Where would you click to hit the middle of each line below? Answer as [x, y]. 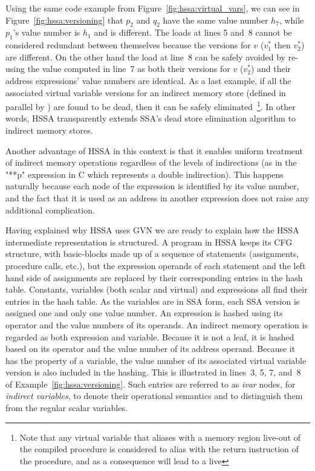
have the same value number [216, 20]
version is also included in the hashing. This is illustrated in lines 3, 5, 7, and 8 [153, 372]
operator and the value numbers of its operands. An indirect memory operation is [157, 324]
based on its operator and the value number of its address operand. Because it [151, 349]
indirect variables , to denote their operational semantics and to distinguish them [154, 396]
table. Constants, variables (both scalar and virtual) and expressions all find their [157, 289]
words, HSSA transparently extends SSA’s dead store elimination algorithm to [151, 118]
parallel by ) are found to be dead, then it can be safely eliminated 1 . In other [151, 106]
